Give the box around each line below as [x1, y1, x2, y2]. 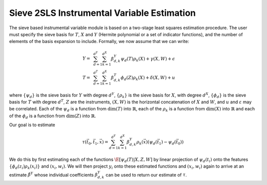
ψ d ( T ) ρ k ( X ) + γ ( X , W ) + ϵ [120, 56, 176, 63]
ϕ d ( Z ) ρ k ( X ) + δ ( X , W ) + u [120, 75, 176, 82]
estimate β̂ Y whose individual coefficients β [9, 171, 98, 178]
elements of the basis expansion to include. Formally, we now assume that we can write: [9, 39, 189, 45]
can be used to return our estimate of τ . [105, 172, 187, 178]
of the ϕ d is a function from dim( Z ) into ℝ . [9, 113, 96, 120]
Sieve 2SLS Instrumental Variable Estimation [9, 7, 196, 18]
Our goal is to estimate [9, 122, 55, 128]
